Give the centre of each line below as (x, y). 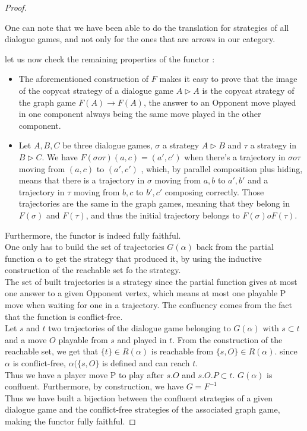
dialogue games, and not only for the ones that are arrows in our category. (140, 39)
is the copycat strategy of (248, 90)
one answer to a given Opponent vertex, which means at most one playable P (145, 293)
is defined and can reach (146, 363)
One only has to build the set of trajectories (85, 247)
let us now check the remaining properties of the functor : (110, 58)
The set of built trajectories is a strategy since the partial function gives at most (151, 281)
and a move (26, 339)
